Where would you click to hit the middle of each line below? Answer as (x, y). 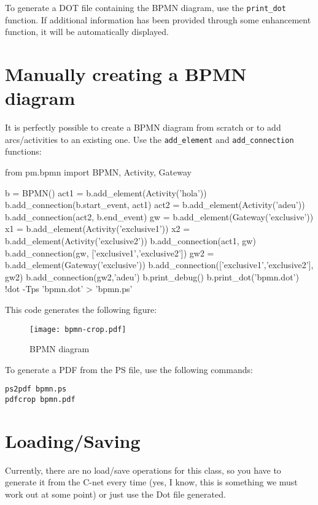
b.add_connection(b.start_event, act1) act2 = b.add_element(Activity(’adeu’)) (155, 205)
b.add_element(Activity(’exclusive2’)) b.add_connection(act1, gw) (130, 240)
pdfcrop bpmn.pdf (40, 400)
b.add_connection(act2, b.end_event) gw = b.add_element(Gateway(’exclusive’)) (159, 216)
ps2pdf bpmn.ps (36, 389)
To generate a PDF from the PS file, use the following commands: (129, 369)
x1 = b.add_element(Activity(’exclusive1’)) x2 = (98, 229)
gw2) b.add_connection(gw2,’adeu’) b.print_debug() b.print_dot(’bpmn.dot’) (152, 276)
